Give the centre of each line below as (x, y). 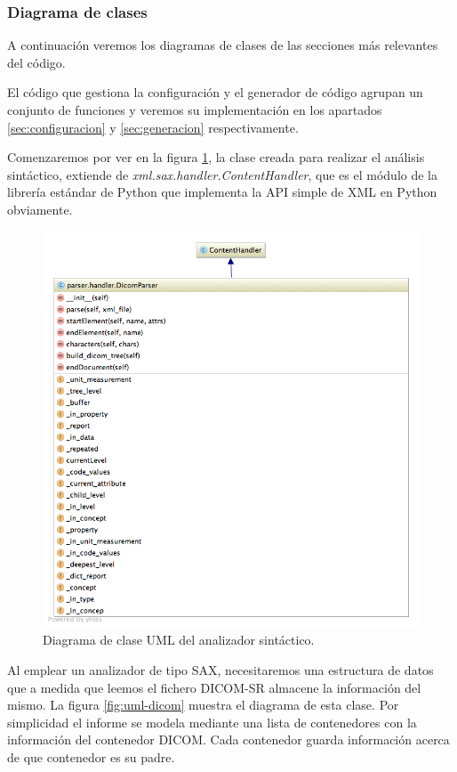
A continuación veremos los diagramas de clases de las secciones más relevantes (223, 45)
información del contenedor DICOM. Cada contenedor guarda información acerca (228, 739)
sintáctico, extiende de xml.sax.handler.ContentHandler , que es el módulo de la (223, 174)
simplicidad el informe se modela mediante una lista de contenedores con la (212, 722)
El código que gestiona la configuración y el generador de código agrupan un (215, 92)
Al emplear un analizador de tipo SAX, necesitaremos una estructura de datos (220, 670)
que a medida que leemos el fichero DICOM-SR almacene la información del (214, 687)
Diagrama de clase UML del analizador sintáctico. (179, 640)
